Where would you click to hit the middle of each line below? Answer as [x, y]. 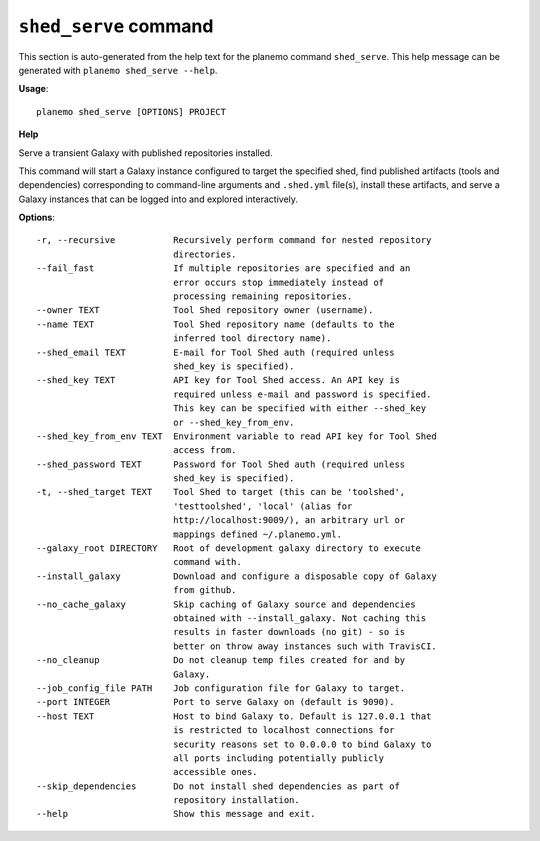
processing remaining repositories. [263, 296]
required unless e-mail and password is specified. [302, 394]
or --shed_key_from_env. [234, 422]
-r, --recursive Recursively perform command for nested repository [234, 240]
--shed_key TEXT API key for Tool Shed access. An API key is [218, 380]
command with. [207, 562]
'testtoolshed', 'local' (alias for [263, 506]
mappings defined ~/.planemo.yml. [257, 534]
